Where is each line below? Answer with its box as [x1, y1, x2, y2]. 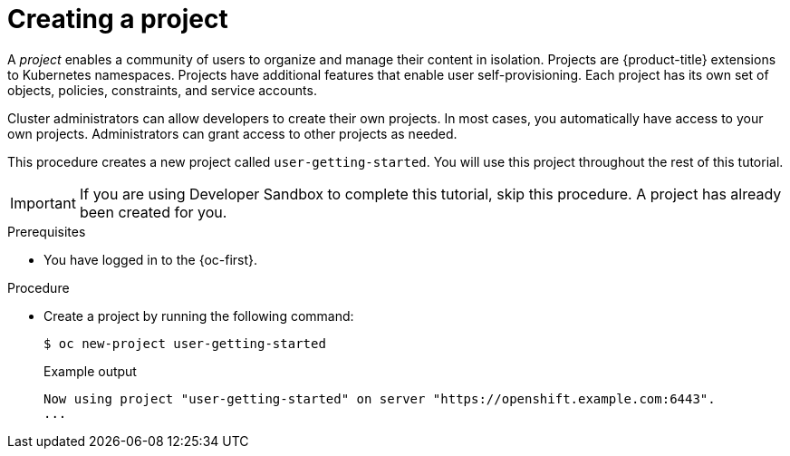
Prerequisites [7, 223, 86, 239]
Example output [43, 363, 137, 379]
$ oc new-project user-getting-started [43, 335, 326, 351]
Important [10, 193, 76, 212]
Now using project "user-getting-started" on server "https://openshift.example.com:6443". [43, 391, 716, 406]
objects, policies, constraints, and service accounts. [7, 82, 317, 98]
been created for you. [79, 202, 227, 221]
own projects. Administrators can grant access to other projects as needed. [7, 125, 458, 141]
